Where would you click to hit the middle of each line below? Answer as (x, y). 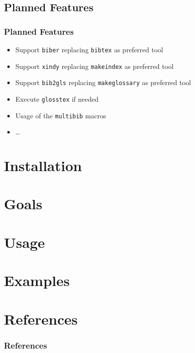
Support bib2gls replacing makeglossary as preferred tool (103, 82)
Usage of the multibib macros (61, 115)
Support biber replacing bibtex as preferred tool (89, 49)
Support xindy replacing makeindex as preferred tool (94, 66)
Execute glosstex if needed (57, 99)
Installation (43, 165)
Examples (37, 280)
